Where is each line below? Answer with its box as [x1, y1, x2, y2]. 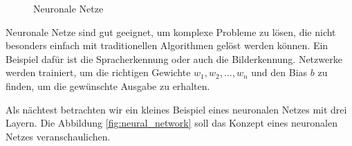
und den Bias [251, 65, 308, 80]
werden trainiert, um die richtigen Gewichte [6, 65, 191, 80]
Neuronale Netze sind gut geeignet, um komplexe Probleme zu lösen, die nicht [6, 24, 336, 39]
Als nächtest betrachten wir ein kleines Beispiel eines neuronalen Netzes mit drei [6, 102, 347, 116]
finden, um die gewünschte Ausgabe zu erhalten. [6, 78, 210, 93]
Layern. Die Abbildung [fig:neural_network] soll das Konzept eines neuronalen [6, 116, 337, 130]
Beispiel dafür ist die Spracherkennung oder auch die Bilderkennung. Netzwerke [6, 51, 342, 66]
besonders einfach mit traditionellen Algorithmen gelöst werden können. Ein [6, 38, 328, 53]
